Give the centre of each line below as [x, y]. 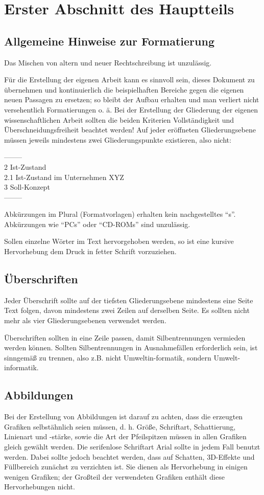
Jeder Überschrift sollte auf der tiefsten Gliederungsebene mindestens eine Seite [129, 300]
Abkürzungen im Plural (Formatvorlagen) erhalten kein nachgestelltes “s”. [120, 214]
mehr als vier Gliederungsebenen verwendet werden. [85, 320]
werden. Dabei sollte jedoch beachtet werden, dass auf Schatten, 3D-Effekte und [129, 456]
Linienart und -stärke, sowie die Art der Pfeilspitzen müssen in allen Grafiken [125, 436]
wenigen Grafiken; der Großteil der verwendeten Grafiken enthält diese [114, 476]
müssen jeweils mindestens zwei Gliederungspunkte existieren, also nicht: [118, 139]
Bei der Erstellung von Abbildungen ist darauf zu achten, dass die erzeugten [124, 417]
